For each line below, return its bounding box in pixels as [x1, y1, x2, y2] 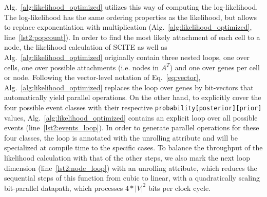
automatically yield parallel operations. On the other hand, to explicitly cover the [4, 92, 261, 103]
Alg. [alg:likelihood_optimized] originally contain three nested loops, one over [4, 51, 250, 62]
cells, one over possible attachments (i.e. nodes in [4, 62, 159, 72]
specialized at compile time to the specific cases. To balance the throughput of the [4, 142, 263, 153]
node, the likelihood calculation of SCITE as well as [4, 42, 167, 52]
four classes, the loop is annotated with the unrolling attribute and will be [4, 132, 238, 143]
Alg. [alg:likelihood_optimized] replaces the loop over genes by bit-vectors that [4, 82, 254, 92]
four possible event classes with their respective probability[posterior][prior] [4, 102, 262, 112]
